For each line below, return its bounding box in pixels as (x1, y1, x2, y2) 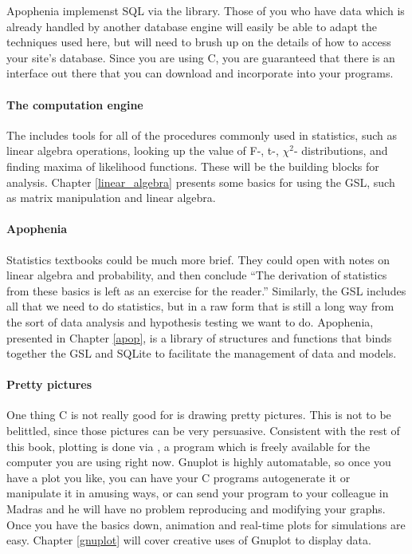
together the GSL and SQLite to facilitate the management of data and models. (6, 345, 397, 362)
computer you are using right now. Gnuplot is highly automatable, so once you (6, 453, 391, 470)
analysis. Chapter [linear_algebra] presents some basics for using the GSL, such (6, 173, 395, 190)
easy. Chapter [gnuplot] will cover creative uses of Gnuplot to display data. (6, 532, 371, 548)
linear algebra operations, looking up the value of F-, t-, (6, 142, 279, 159)
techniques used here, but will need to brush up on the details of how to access (6, 34, 391, 50)
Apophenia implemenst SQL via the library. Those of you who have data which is (6, 2, 405, 18)
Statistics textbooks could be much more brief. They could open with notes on (6, 251, 390, 267)
